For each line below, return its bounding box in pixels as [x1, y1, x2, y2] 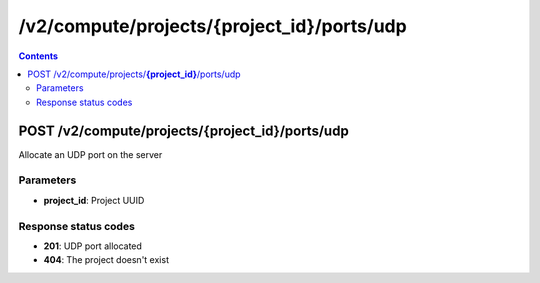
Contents [18, 50, 59, 62]
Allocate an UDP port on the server [18, 148, 163, 160]
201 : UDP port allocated [43, 240, 142, 252]
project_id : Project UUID [43, 194, 145, 206]
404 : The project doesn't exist [43, 254, 170, 266]
